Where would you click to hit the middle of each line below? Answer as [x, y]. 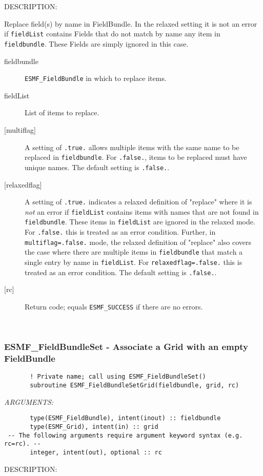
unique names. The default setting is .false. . [97, 167]
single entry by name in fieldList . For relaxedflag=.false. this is [134, 262]
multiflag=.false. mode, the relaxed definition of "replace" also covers [138, 242]
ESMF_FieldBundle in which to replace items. [96, 78]
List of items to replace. [62, 112]
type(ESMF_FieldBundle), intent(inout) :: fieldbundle [125, 418]
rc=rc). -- [23, 444]
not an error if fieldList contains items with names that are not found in [142, 211]
